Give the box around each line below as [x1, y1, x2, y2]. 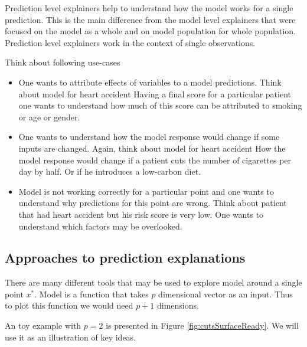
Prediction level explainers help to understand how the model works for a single [5, 2, 293, 14]
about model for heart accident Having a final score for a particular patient [18, 87, 291, 100]
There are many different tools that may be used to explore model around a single [5, 276, 302, 289]
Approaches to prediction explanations [5, 248, 246, 267]
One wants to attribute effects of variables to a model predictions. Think [18, 76, 282, 88]
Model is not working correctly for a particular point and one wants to [18, 185, 274, 197]
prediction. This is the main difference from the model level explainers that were [5, 13, 296, 25]
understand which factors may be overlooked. [18, 220, 182, 232]
